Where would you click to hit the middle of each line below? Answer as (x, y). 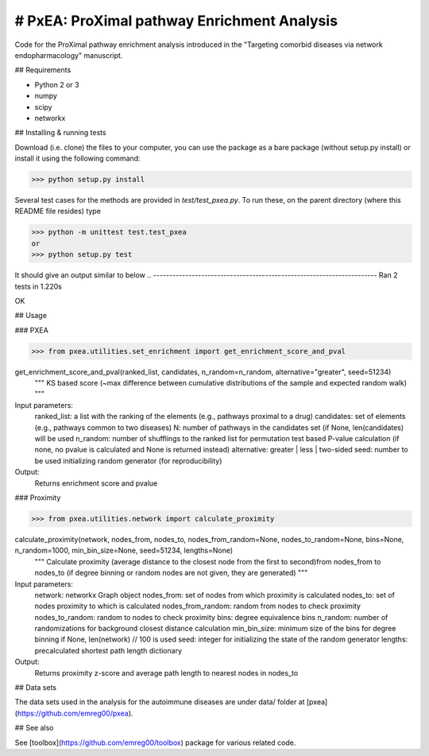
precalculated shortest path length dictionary (108, 650)
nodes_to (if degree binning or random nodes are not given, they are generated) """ (171, 573)
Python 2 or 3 (57, 84)
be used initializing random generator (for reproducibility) (128, 460)
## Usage (31, 316)
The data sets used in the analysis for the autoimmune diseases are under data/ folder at (160, 702)
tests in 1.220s (39, 286)
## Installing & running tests (60, 133)
